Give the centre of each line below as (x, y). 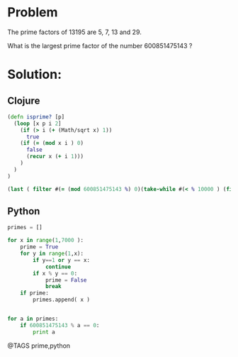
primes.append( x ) (62, 300)
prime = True (39, 247)
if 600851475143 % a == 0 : (60, 325)
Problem (33, 12)
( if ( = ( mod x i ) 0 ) (52, 143)
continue (58, 267)
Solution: (35, 75)
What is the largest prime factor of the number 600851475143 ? (100, 45)
